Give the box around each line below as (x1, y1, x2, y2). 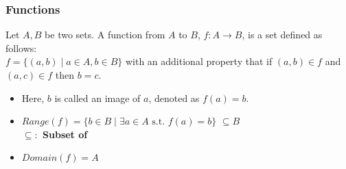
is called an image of (54, 90, 141, 105)
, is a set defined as (242, 27, 323, 42)
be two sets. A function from (45, 27, 165, 42)
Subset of (43, 127, 88, 141)
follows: (5, 40, 37, 55)
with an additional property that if (125, 54, 273, 68)
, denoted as (148, 90, 200, 105)
